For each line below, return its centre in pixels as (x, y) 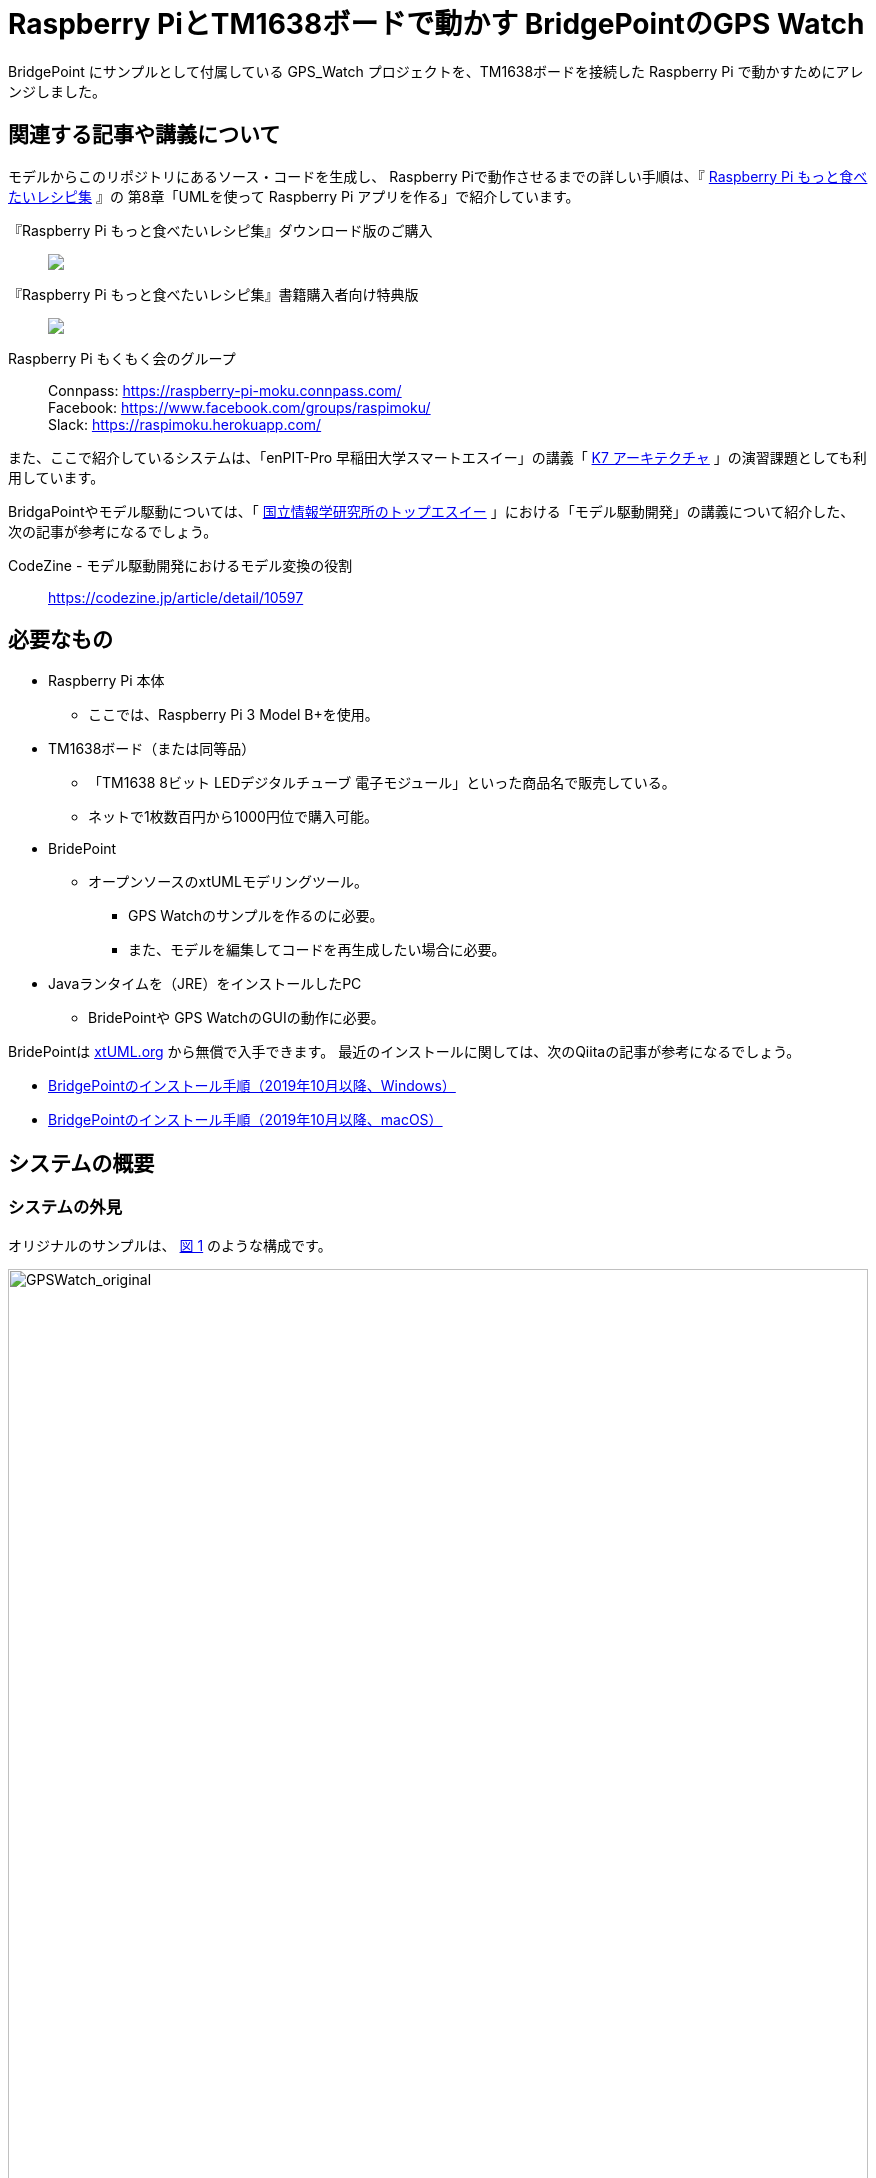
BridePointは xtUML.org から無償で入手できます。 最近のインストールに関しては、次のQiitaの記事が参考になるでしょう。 (404, 1052)
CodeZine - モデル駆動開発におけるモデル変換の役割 (180, 565)
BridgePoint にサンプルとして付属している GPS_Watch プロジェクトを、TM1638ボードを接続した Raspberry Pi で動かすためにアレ (436, 71)
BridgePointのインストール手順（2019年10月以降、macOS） (245, 1120)
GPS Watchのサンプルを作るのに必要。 (256, 916)
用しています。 (56, 477)
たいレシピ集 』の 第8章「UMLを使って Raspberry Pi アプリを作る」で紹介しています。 (294, 196)
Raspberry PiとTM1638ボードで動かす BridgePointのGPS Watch (436, 24)
